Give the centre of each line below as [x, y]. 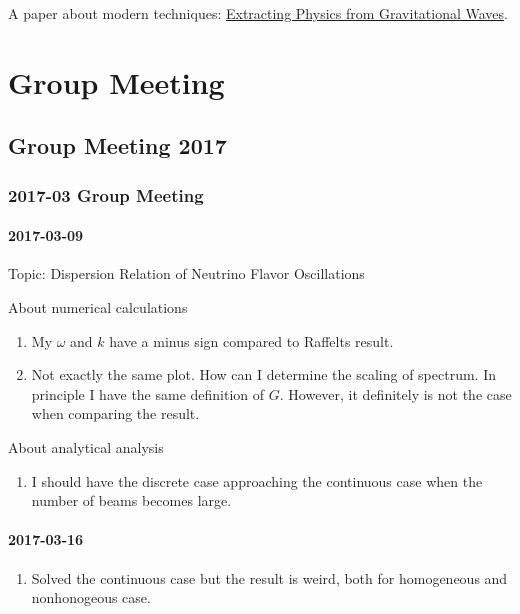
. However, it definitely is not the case [395, 393]
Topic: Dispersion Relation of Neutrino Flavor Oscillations [186, 273]
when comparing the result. [115, 413]
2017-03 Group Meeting [106, 194]
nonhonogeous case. [91, 597]
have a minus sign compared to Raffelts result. [251, 340]
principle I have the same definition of [148, 393]
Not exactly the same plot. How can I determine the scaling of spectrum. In [263, 374]
